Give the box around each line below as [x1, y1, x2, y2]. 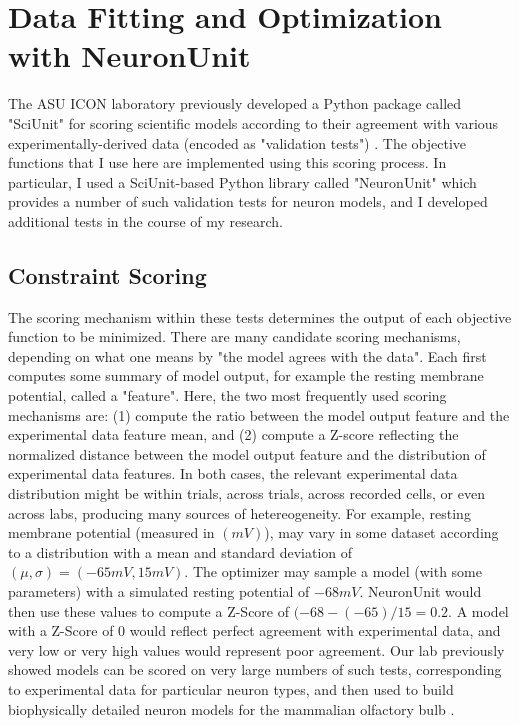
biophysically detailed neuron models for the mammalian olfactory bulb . [8, 698, 455, 719]
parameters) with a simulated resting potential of [8, 580, 310, 601]
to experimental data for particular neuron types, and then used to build [8, 678, 454, 699]
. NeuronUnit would [359, 580, 482, 601]
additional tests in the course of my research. [8, 210, 283, 231]
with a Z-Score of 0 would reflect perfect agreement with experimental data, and [8, 620, 501, 641]
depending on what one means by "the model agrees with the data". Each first [8, 345, 487, 366]
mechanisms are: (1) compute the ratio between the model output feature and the [8, 404, 510, 425]
